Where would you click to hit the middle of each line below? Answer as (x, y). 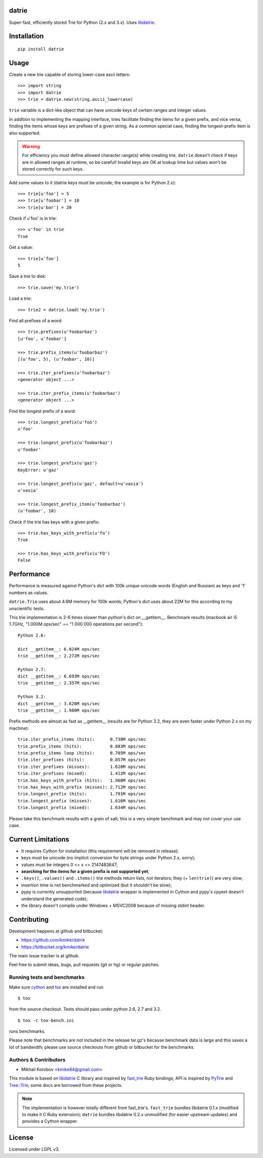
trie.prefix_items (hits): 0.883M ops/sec (82, 746)
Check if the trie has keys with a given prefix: (54, 522)
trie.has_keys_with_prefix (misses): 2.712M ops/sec (82, 787)
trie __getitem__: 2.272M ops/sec (59, 656)
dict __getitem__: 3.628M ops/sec (59, 704)
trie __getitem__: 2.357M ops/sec (59, 683)
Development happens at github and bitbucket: (56, 931)
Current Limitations (39, 839)
